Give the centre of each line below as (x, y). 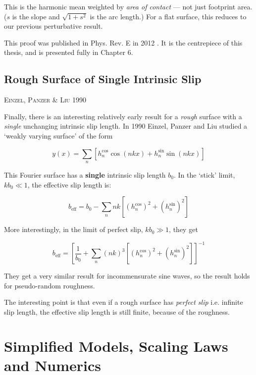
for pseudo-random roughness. (50, 285)
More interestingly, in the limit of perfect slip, (74, 229)
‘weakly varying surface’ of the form (58, 135)
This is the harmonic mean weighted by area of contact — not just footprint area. (128, 6)
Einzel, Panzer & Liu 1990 (45, 100)
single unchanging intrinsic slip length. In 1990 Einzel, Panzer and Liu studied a (126, 126)
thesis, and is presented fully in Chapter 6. (69, 52)
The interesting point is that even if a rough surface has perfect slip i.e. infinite (124, 302)
